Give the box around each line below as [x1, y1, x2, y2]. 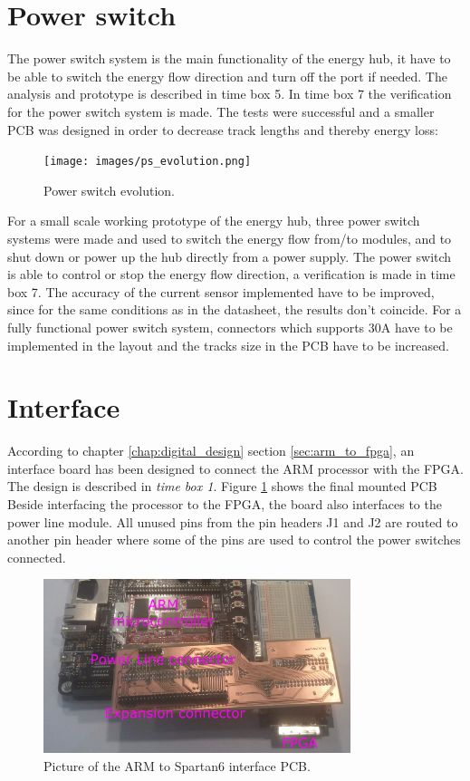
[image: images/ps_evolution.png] [43, 155, 252, 169]
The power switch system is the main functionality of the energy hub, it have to [7, 49, 451, 68]
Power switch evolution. [43, 180, 175, 199]
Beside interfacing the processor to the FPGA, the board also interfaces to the [7, 495, 442, 513]
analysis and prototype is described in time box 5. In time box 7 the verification [7, 84, 452, 103]
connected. [7, 547, 66, 566]
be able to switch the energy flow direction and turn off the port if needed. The [7, 66, 447, 85]
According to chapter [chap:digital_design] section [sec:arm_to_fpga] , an [7, 441, 415, 460]
